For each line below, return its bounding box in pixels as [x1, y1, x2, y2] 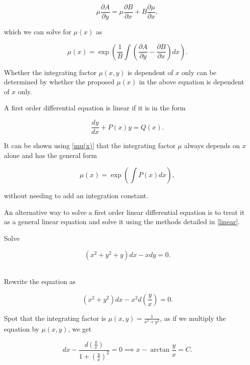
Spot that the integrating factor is [4, 313, 106, 323]
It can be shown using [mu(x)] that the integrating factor [4, 140, 175, 151]
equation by [4, 323, 39, 334]
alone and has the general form [4, 150, 97, 160]
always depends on [184, 140, 240, 151]
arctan [150, 346, 170, 354]
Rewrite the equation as [4, 276, 76, 287]
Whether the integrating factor [4, 67, 97, 77]
